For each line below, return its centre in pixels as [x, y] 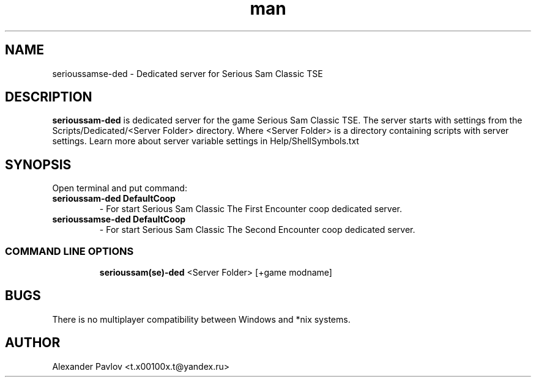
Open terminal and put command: [120, 188]
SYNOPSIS [38, 164]
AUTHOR [33, 343]
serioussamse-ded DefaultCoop [119, 219]
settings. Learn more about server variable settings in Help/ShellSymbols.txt [206, 141]
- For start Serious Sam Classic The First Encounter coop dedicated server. [251, 209]
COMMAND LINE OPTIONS [69, 251]
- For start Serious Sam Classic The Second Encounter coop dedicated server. [257, 230]
